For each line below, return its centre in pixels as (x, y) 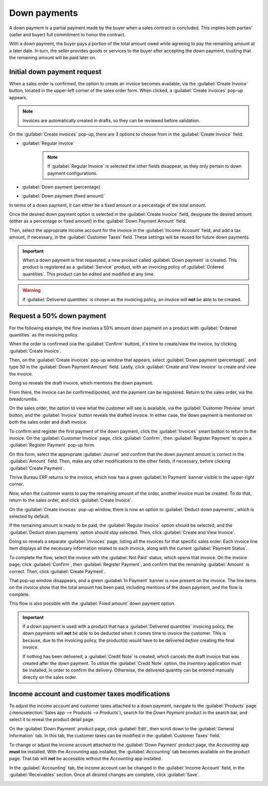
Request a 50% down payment (58, 316)
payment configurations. (72, 173)
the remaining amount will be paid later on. (53, 58)
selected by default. (30, 516)
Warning (32, 290)
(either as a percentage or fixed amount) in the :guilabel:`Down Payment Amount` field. (98, 221)
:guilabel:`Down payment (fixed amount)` (63, 196)
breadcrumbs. (24, 399)
